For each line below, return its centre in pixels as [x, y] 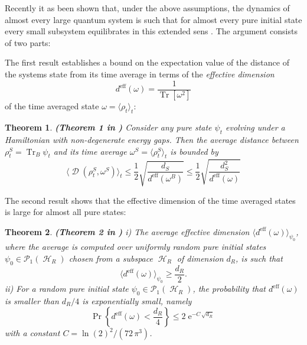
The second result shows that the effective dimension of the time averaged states [150, 200]
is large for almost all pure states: [66, 212]
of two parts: [28, 42]
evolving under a [255, 127]
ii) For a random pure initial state [67, 289]
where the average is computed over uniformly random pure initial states [135, 247]
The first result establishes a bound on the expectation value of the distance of [147, 62]
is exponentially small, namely [137, 300]
